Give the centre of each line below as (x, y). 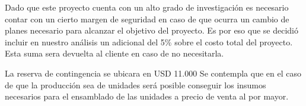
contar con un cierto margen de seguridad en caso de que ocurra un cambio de (147, 19)
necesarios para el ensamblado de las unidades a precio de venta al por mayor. (147, 96)
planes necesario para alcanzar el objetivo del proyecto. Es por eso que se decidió (152, 30)
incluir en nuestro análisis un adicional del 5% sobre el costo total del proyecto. (149, 42)
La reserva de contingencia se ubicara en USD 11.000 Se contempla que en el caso (153, 73)
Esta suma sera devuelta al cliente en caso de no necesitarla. (114, 53)
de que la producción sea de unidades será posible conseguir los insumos (136, 85)
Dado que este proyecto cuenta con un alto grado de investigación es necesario (147, 7)
